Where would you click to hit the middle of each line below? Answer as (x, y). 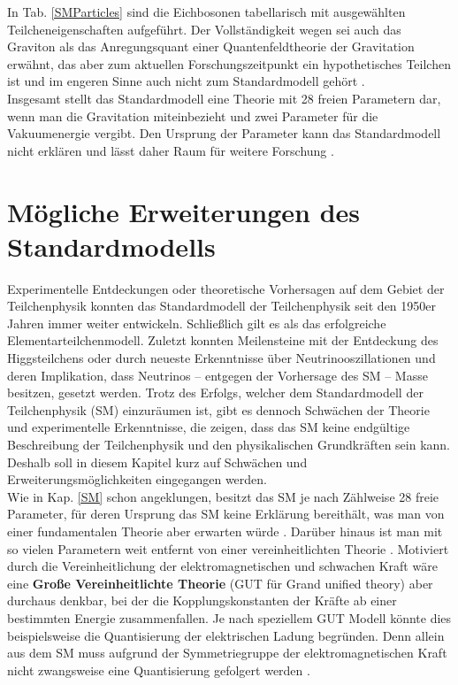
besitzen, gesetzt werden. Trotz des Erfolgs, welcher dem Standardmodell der (215, 393)
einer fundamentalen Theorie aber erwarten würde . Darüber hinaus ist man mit (225, 531)
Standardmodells (111, 246)
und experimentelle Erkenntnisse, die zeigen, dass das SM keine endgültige (209, 427)
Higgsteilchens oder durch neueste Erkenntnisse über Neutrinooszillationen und (221, 358)
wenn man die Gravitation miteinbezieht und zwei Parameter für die (193, 115)
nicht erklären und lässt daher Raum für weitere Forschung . (171, 150)
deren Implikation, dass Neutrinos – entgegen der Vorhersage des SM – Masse (218, 375)
